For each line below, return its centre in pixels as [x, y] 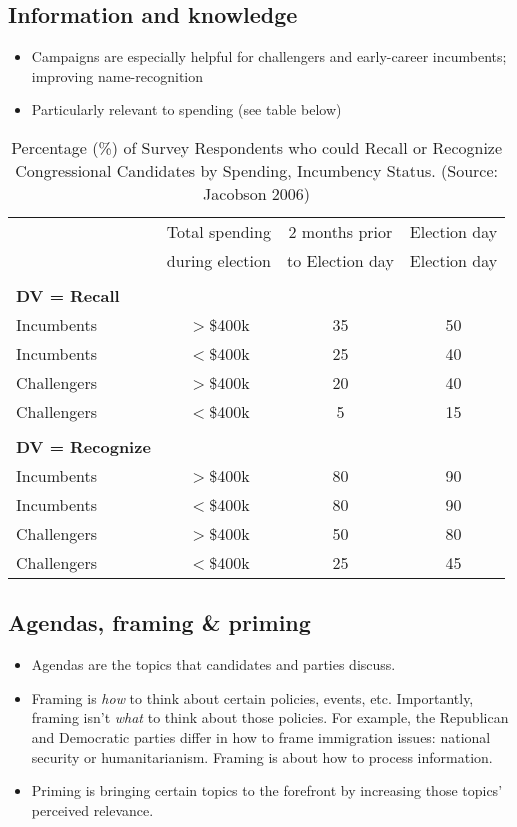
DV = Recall [68, 295]
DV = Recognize [83, 446]
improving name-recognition [117, 75]
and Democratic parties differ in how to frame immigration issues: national [261, 736]
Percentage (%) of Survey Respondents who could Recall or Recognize [257, 147]
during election [218, 260]
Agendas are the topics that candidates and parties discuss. [213, 664]
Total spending [218, 231]
